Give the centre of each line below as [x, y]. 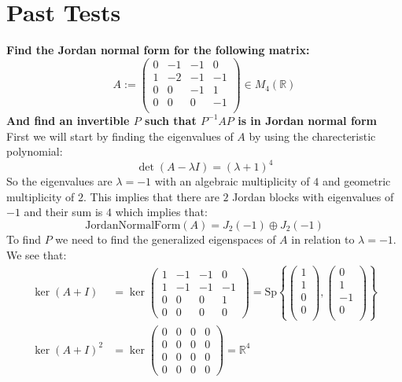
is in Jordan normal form [307, 120]
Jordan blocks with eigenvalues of [313, 196]
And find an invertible [68, 120]
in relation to [323, 239]
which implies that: [161, 212]
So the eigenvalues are [59, 181]
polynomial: [35, 151]
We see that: [37, 254]
